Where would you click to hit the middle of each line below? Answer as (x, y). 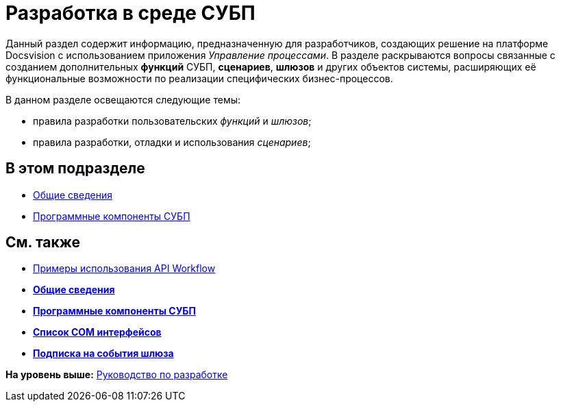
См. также (43, 243)
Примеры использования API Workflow (124, 269)
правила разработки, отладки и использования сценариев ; (172, 142)
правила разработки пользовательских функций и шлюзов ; (172, 121)
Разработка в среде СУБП (130, 13)
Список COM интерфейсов (97, 332)
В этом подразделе (75, 169)
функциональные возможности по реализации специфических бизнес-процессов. (199, 78)
